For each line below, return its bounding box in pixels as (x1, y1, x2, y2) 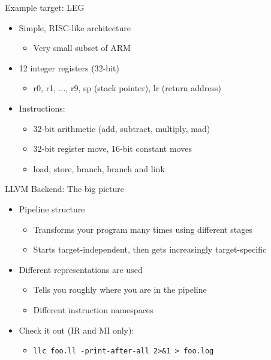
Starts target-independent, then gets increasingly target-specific (33, 243, 267, 256)
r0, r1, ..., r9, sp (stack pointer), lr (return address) (33, 82, 221, 94)
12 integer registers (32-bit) (19, 61, 119, 74)
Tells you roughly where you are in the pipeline (33, 283, 207, 296)
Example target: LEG (5, 1, 85, 13)
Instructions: (19, 101, 65, 114)
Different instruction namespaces (33, 303, 153, 316)
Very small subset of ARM (33, 41, 131, 54)
